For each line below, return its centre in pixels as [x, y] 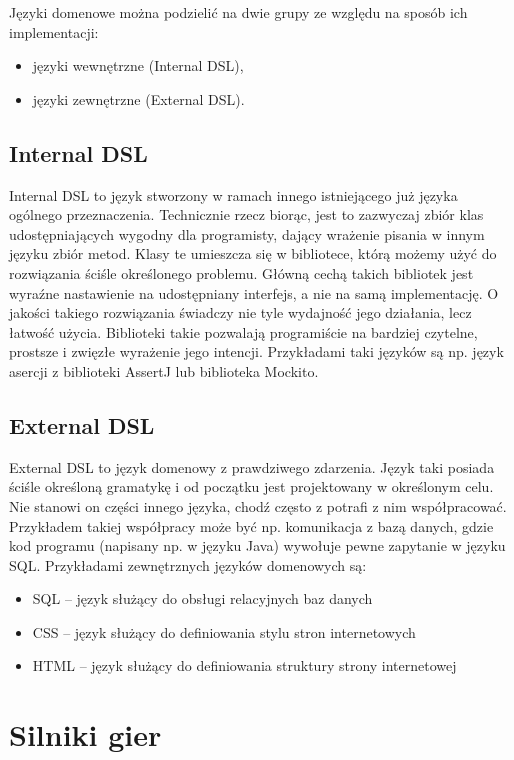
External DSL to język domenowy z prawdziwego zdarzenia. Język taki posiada [252, 466]
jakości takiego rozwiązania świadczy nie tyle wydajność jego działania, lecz [240, 312]
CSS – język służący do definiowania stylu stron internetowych [224, 631]
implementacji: [54, 31]
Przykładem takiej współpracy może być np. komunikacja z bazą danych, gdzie [251, 525]
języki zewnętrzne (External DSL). [138, 98]
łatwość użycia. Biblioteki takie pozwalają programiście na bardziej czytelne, [243, 331]
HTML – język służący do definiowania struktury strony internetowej [244, 665]
